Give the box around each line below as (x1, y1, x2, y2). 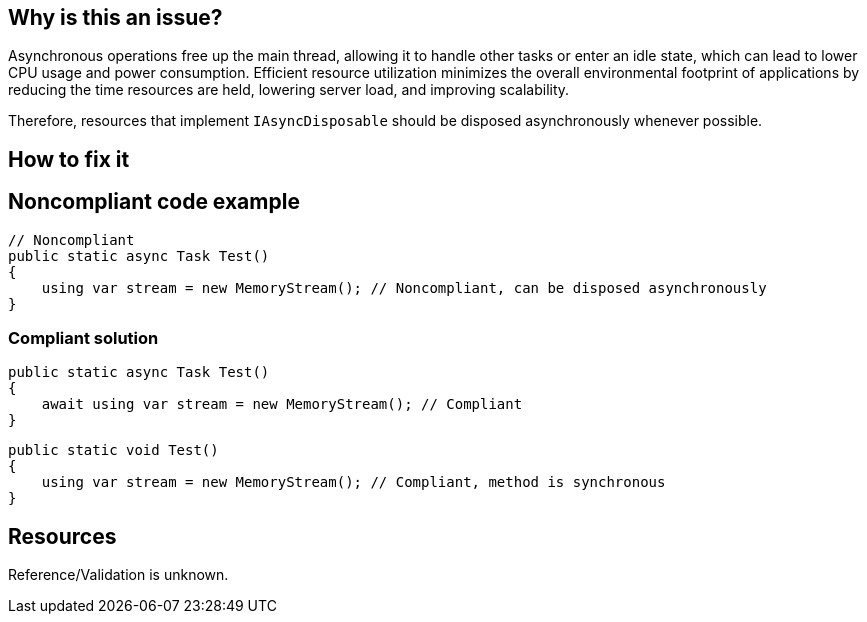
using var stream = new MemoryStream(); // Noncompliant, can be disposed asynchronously (41, 279, 767, 296)
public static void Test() (8, 442, 219, 459)
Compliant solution (8, 328, 159, 349)
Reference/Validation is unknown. (8, 566, 229, 584)
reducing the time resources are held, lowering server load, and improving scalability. (8, 81, 570, 99)
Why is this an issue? (8, 5, 223, 30)
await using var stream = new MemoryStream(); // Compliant (41, 396, 523, 413)
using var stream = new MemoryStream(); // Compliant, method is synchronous (41, 474, 666, 491)
